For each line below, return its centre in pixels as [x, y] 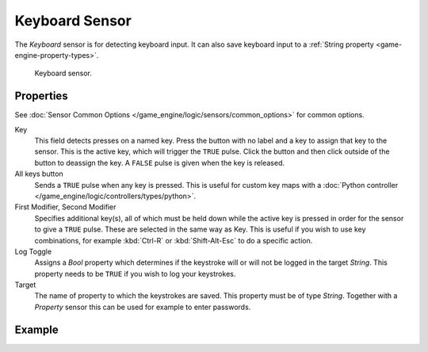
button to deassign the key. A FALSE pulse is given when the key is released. [160, 163]
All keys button [39, 174]
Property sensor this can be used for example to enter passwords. [143, 307]
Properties [41, 96]
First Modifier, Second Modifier [65, 207]
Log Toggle [33, 251]
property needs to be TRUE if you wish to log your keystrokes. [135, 274]
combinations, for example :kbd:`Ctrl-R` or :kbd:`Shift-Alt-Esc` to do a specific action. [174, 240]
